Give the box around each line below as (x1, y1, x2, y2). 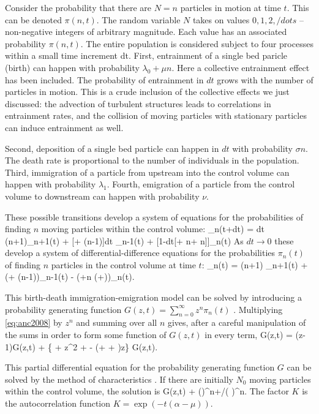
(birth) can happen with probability (5, 61, 140, 73)
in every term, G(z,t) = (205, 328, 293, 341)
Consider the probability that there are (5, 1, 152, 13)
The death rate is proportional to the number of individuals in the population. (5, 154, 299, 167)
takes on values (192, 13, 250, 26)
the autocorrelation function (5, 397, 111, 410)
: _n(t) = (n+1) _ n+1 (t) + (201, 258, 308, 271)
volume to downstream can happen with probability (5, 189, 200, 202)
